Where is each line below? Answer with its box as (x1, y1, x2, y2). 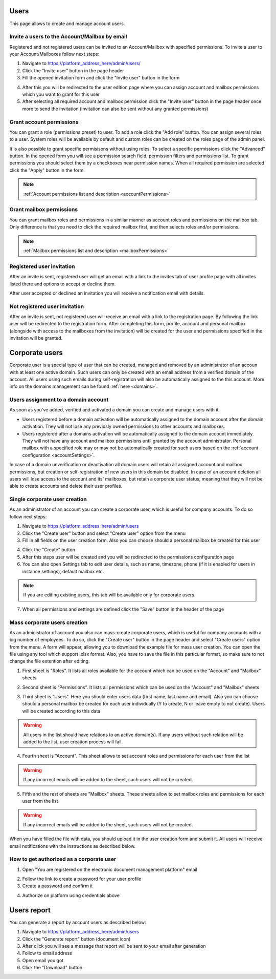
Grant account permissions (9, 118, 79, 126)
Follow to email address (22, 950, 73, 956)
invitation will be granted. (9, 335, 63, 341)
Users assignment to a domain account (9, 396, 109, 403)
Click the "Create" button (22, 547, 75, 553)
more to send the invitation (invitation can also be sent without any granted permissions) (22, 106, 209, 112)
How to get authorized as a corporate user (9, 856, 117, 863)
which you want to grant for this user (22, 91, 100, 97)
